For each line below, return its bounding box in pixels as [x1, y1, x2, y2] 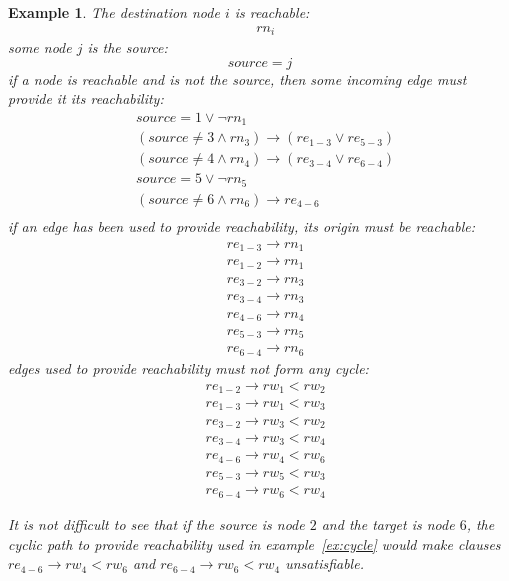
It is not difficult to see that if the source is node [8, 513, 305, 534]
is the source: [87, 37, 168, 58]
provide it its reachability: [8, 88, 164, 109]
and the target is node [321, 513, 455, 534]
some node [8, 37, 72, 58]
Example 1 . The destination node [8, 2, 220, 22]
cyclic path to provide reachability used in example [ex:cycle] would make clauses [8, 533, 501, 554]
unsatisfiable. [285, 553, 364, 574]
